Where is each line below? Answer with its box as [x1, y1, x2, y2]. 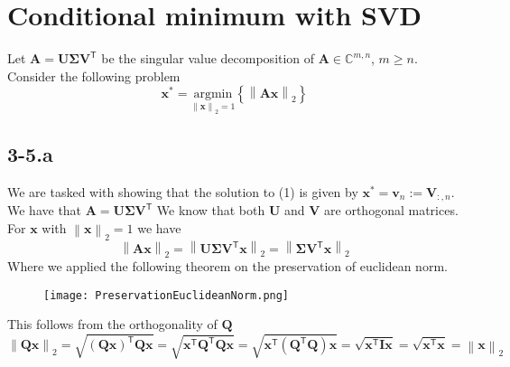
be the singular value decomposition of [101, 49, 315, 68]
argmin [193, 88, 233, 101]
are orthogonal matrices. [324, 201, 459, 220]
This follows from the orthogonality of [7, 315, 218, 334]
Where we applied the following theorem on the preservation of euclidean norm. [7, 256, 448, 275]
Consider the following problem [7, 66, 181, 85]
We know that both [156, 201, 265, 220]
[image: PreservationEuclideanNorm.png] [43, 288, 290, 302]
